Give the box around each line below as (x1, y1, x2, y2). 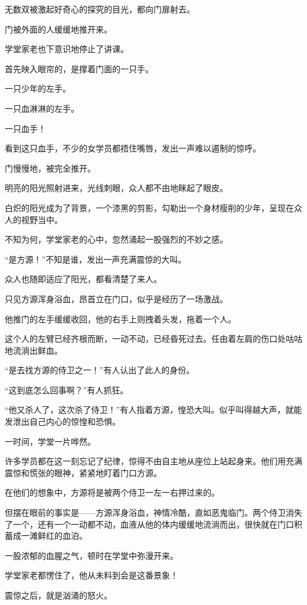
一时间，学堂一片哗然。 (5, 435, 96, 447)
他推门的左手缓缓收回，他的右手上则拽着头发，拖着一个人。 (5, 312, 236, 325)
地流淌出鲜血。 (5, 344, 63, 356)
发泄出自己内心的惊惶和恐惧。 (5, 415, 120, 428)
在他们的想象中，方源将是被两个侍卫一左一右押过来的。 (5, 486, 220, 499)
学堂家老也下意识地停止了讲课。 (5, 43, 129, 55)
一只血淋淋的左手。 (5, 102, 79, 114)
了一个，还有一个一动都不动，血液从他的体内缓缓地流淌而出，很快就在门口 (5, 517, 294, 530)
